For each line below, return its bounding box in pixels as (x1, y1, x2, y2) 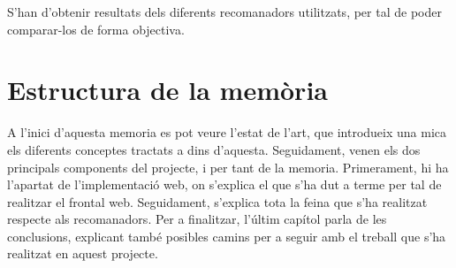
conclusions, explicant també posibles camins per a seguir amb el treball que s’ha (7, 226, 446, 245)
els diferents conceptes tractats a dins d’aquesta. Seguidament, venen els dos (7, 140, 421, 158)
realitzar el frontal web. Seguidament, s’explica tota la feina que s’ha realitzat (7, 192, 428, 211)
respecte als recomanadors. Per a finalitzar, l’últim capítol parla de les (7, 210, 387, 228)
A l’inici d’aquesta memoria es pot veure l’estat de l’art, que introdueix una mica (7, 123, 446, 142)
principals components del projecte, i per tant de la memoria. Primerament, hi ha (7, 157, 449, 176)
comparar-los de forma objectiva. (7, 19, 185, 38)
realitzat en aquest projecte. (7, 244, 158, 263)
